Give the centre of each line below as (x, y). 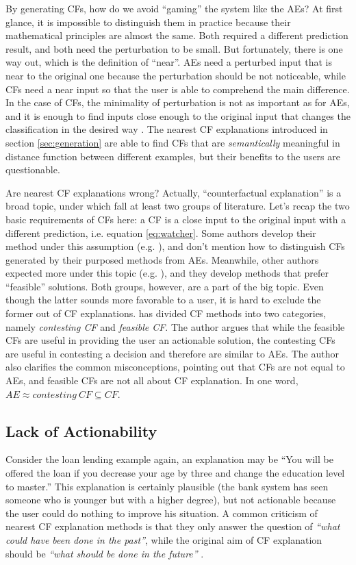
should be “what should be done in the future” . (105, 553)
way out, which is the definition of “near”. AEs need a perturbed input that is (169, 62)
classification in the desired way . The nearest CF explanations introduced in (167, 129)
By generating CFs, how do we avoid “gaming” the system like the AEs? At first (174, 8)
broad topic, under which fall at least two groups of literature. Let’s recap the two (178, 206)
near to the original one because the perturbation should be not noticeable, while (176, 75)
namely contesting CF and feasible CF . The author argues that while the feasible (175, 326)
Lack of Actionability (81, 430)
